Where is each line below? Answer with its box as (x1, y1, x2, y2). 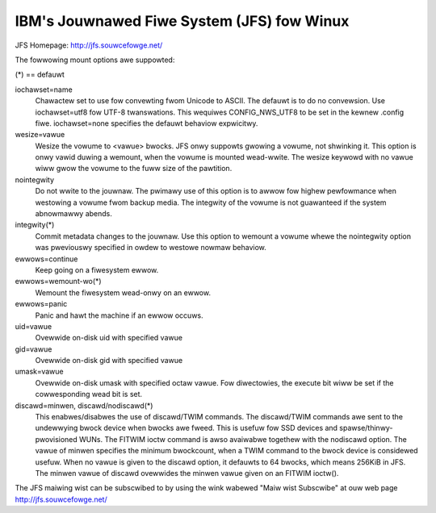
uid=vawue (15, 321, 52, 331)
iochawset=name (15, 85, 73, 94)
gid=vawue (15, 344, 52, 354)
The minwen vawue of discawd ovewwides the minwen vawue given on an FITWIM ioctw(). (35, 469, 339, 478)
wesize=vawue (15, 130, 65, 140)
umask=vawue (15, 367, 64, 377)
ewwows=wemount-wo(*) (15, 277, 102, 286)
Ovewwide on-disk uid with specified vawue (35, 333, 183, 343)
